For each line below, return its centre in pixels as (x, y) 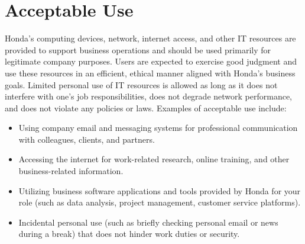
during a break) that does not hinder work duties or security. (129, 234)
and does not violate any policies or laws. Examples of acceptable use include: (146, 107)
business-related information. (71, 171)
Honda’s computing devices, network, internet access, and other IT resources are (150, 38)
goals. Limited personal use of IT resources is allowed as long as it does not (141, 84)
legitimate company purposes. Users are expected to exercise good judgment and (151, 61)
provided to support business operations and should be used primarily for (138, 49)
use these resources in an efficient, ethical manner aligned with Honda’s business (150, 73)
